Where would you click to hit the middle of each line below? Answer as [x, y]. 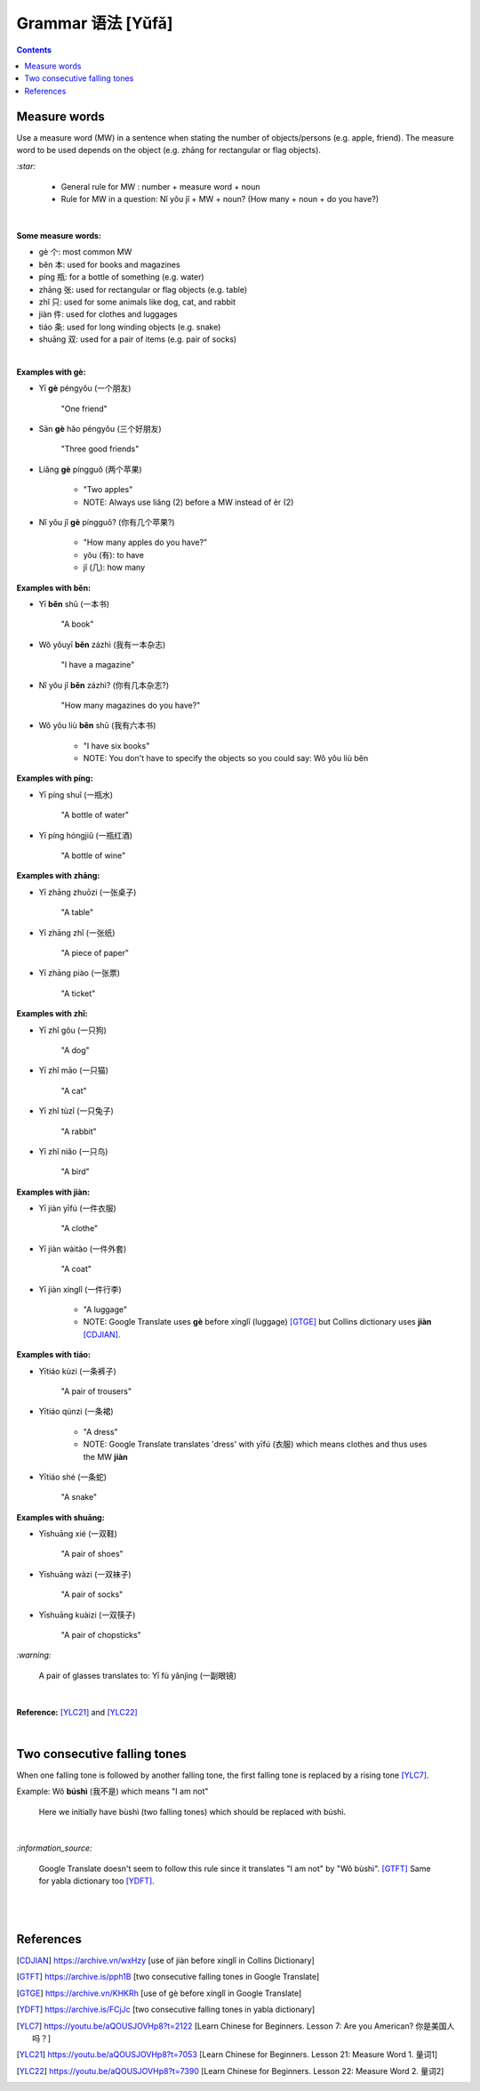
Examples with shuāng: [61, 1517]
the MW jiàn [105, 1456]
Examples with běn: [54, 588]
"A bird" [76, 1171]
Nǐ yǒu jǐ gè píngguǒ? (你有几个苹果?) [107, 522]
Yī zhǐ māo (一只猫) [73, 1070]
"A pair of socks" [92, 1594]
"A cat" [74, 1090]
